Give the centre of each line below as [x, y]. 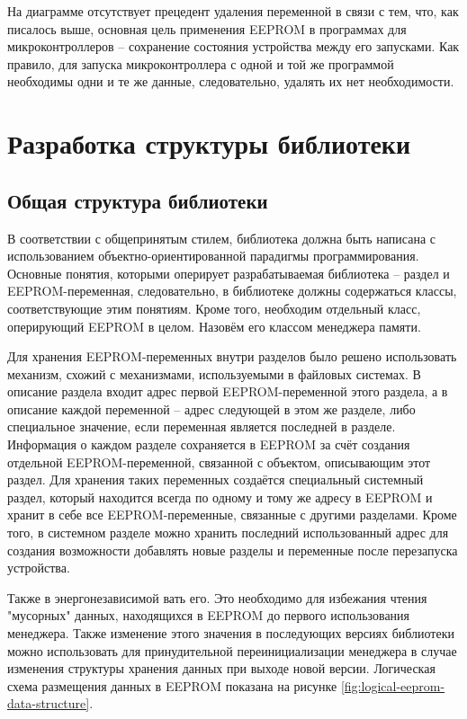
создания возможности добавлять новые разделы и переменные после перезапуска [233, 550]
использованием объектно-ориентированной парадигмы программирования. [213, 256]
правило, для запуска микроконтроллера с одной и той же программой [201, 63]
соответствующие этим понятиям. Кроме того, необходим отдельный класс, [214, 308]
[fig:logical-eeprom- [393, 685]
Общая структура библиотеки [138, 200]
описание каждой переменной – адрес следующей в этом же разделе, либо [211, 408]
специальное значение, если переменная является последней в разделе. [202, 426]
